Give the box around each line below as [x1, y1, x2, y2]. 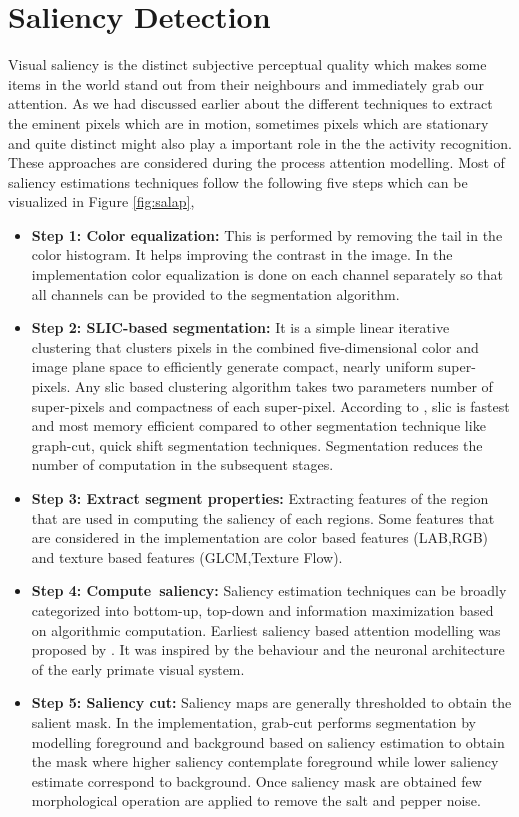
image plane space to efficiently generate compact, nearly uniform [31, 356, 434, 377]
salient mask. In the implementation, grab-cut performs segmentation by [31, 711, 476, 732]
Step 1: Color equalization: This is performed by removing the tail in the [31, 224, 503, 245]
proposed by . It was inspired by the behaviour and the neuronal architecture [31, 639, 505, 660]
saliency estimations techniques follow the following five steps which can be [8, 171, 468, 192]
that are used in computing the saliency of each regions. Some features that [31, 507, 495, 528]
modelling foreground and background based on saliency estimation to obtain [31, 731, 505, 752]
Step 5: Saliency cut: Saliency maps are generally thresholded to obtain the [31, 692, 512, 713]
